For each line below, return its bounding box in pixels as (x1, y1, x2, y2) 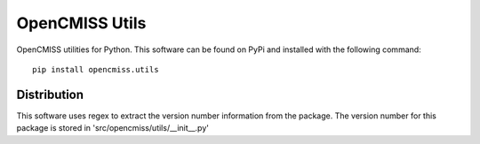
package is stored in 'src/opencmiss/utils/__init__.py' (16, 123, 209, 133)
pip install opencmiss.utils (32, 64, 159, 74)
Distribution (16, 87, 84, 102)
